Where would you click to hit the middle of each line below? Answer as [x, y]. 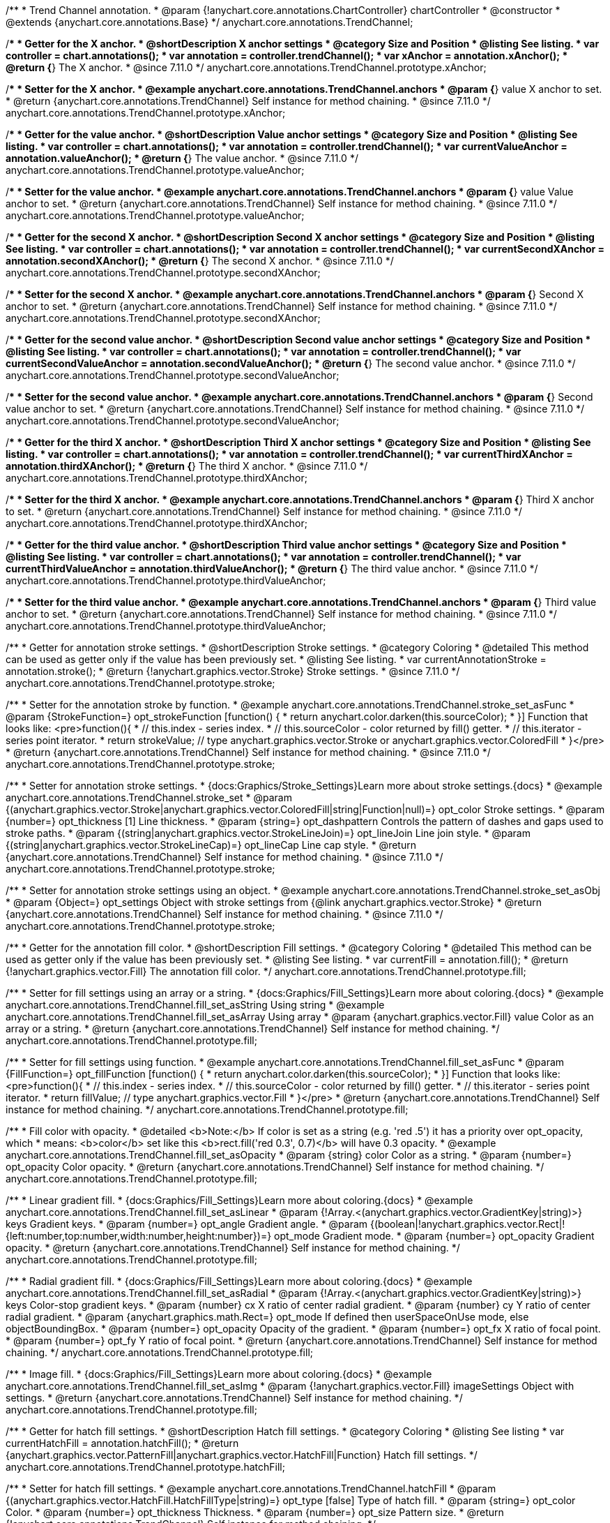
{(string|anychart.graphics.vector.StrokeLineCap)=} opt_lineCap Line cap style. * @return [211, 845]
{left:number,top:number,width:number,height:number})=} [139, 1236]
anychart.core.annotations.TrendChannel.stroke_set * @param [149, 797]
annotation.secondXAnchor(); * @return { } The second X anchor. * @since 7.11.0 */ [200, 261]
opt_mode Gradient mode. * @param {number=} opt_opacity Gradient [434, 1236]
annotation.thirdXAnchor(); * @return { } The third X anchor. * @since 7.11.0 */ [187, 466]
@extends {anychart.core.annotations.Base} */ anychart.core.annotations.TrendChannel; [209, 22]
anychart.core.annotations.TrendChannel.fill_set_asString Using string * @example [195, 1005]
